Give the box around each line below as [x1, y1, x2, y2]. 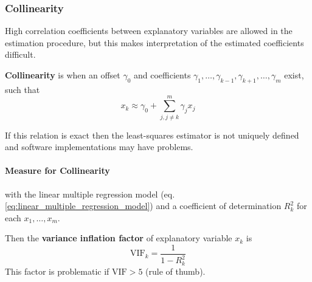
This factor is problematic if [5, 264, 109, 277]
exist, [284, 69, 304, 81]
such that [5, 83, 40, 95]
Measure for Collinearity [5, 164, 110, 177]
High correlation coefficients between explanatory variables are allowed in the [5, 24, 293, 37]
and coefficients [134, 69, 191, 81]
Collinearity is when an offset [5, 69, 120, 81]
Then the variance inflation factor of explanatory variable [5, 232, 232, 244]
